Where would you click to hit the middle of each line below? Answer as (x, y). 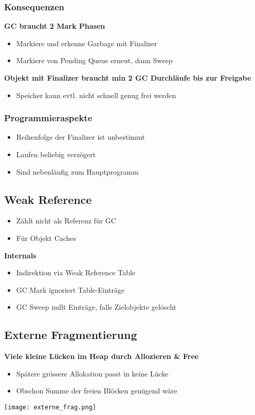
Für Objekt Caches (46, 238)
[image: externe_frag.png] (50, 407)
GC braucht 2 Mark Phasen (55, 26)
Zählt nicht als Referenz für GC (66, 221)
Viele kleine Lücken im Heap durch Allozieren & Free (102, 356)
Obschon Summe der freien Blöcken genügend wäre (97, 391)
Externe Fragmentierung (71, 335)
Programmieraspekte (48, 118)
